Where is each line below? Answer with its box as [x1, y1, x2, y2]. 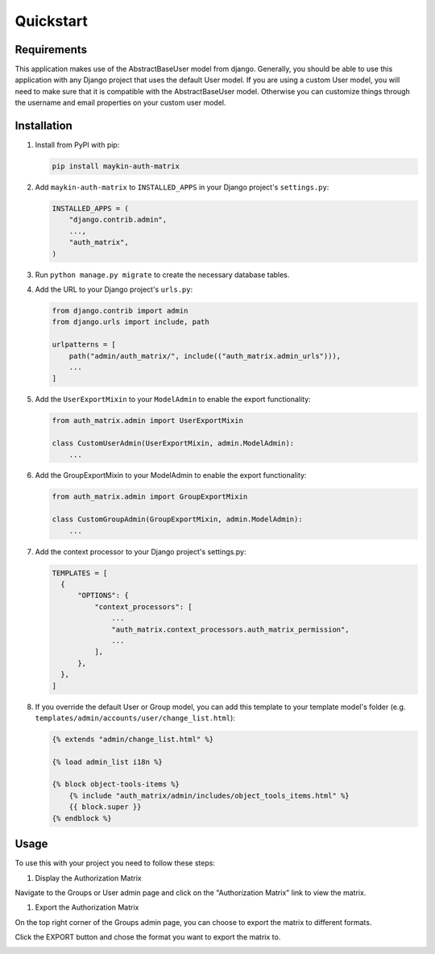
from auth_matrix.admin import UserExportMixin [52, 416, 243, 425]
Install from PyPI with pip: [35, 140, 120, 150]
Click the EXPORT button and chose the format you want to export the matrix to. [14, 932, 281, 942]
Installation [14, 119, 72, 133]
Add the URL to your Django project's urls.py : [35, 284, 193, 294]
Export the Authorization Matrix [35, 902, 139, 912]
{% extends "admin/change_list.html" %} [52, 734, 213, 744]
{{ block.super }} [68, 803, 142, 811]
